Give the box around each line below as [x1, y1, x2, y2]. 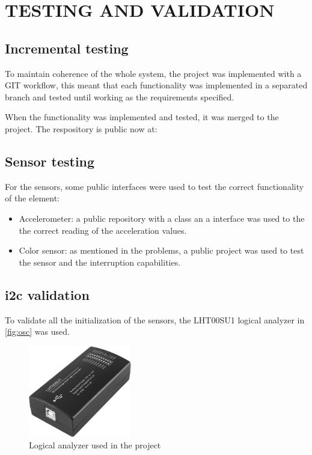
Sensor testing [5, 151, 95, 170]
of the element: [5, 192, 60, 204]
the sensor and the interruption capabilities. [19, 255, 181, 268]
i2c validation [5, 285, 90, 304]
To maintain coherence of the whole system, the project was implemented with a [5, 67, 302, 79]
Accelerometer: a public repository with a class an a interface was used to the [19, 212, 305, 224]
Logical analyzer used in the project [29, 439, 161, 451]
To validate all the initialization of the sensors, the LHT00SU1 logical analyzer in [5, 313, 305, 326]
